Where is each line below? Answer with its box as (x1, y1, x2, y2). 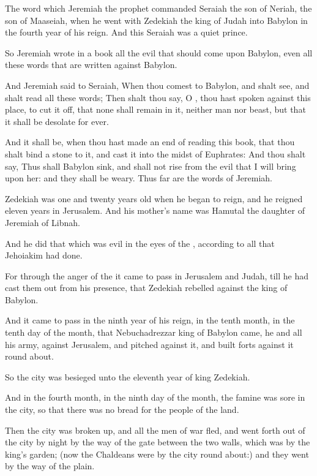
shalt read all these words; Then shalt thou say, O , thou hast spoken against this (5, 91, 311, 104)
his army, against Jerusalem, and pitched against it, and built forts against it (5, 338, 294, 350)
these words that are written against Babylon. (5, 58, 177, 71)
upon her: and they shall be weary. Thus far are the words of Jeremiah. (5, 172, 273, 184)
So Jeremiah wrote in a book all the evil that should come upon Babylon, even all (5, 46, 313, 59)
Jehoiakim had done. (5, 249, 83, 262)
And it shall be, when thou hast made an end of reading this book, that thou (5, 135, 295, 148)
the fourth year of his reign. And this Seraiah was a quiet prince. (5, 26, 248, 39)
